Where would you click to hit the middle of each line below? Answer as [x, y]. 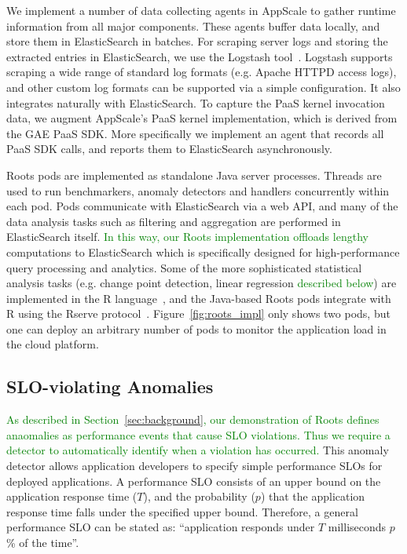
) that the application [313, 496]
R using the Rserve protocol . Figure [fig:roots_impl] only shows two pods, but [198, 313]
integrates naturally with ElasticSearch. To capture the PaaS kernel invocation [196, 102]
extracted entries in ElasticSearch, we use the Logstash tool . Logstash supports [200, 56]
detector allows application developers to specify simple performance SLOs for [194, 466]
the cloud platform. [53, 344]
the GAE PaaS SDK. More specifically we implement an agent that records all [195, 133]
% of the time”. [43, 543]
